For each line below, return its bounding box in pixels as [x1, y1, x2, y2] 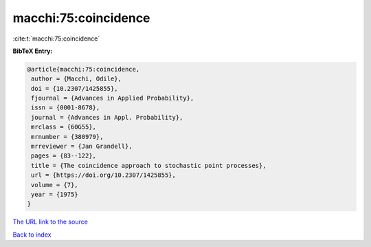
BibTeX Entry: [12, 47, 53, 55]
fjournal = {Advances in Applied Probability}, [31, 94, 194, 103]
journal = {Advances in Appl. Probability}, [31, 114, 183, 121]
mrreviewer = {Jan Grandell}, [31, 142, 133, 151]
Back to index [12, 230, 52, 239]
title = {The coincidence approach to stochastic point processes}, [31, 162, 267, 169]
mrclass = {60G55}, [31, 123, 96, 131]
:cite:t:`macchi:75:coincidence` [12, 34, 100, 43]
